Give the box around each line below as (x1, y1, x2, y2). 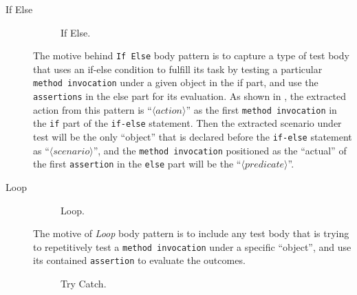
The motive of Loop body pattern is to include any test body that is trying (33, 226, 349, 241)
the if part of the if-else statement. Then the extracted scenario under (33, 116, 342, 130)
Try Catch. (61, 276, 107, 291)
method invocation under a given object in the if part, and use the (33, 75, 318, 90)
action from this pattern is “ (33, 102, 152, 116)
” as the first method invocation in (186, 102, 337, 116)
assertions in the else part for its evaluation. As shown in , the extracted (33, 89, 347, 103)
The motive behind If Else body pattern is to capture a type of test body (33, 48, 349, 63)
